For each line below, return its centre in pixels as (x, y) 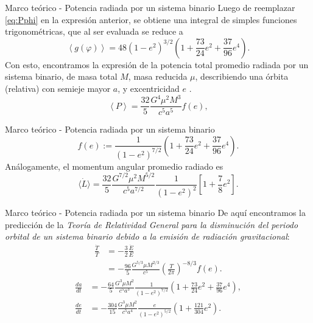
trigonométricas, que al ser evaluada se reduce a (94, 31)
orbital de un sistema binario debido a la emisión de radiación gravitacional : (147, 236)
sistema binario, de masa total (61, 76)
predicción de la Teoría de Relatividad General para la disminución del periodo (152, 224)
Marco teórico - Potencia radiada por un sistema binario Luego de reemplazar (150, 7)
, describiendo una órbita (242, 76)
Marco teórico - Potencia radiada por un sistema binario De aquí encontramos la (155, 213)
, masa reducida (158, 76)
